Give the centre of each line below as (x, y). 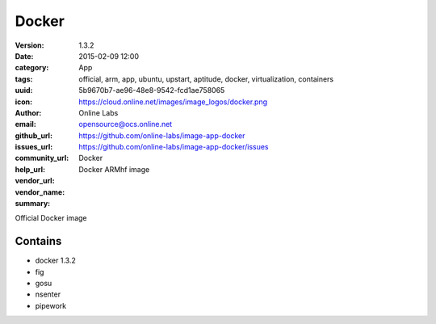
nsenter (48, 294)
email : (25, 124)
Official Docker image (51, 218)
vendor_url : (35, 181)
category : (32, 68)
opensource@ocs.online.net (126, 124)
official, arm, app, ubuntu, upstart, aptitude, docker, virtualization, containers (206, 79)
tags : (24, 79)
